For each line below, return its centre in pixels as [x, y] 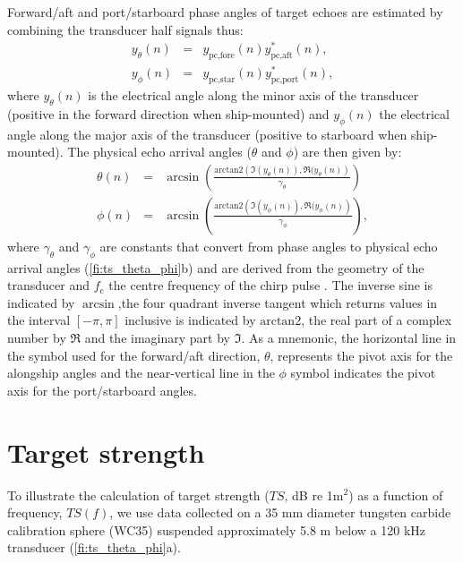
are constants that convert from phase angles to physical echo [269, 246]
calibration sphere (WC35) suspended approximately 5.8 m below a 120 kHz [217, 529]
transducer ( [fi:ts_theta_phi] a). [94, 547]
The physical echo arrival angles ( [159, 152]
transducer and [48, 285]
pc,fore [222, 56]
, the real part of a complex [377, 320]
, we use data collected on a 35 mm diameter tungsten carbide [280, 512]
